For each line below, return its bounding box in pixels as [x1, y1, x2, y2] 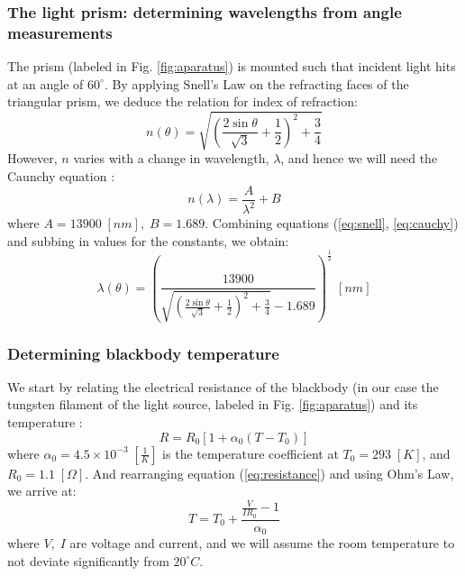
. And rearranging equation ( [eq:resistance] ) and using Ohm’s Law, [85, 463, 454, 482]
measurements [7, 21, 113, 43]
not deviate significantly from [7, 551, 169, 570]
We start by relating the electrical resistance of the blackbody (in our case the [7, 377, 439, 396]
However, [7, 149, 58, 168]
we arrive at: [7, 481, 77, 500]
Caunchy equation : [7, 167, 115, 186]
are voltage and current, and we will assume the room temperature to [69, 534, 455, 553]
